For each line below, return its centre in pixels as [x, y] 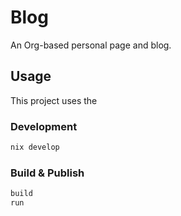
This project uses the [54, 100]
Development [44, 126]
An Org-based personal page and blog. [91, 45]
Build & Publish [47, 173]
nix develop [35, 147]
